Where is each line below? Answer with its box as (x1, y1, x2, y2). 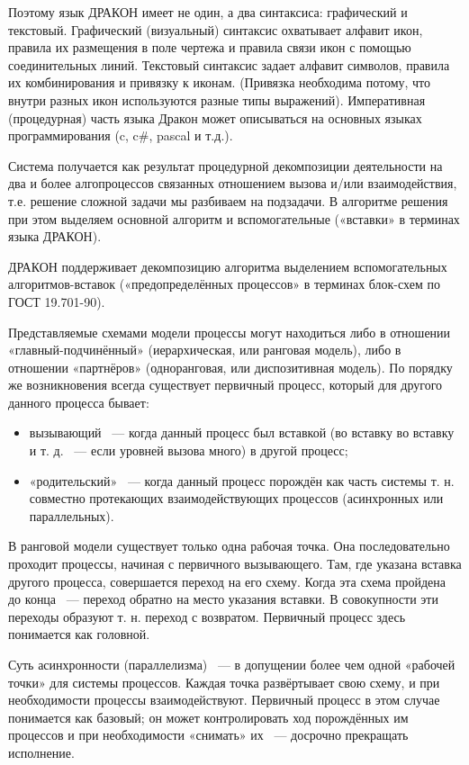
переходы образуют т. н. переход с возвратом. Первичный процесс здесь (8, 607, 406, 625)
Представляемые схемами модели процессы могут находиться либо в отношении (8, 322, 451, 341)
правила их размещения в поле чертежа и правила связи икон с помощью (8, 38, 411, 57)
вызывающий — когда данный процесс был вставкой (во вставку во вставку (29, 423, 455, 442)
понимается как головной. (8, 625, 150, 643)
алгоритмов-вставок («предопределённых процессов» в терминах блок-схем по (8, 274, 440, 293)
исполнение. (8, 742, 75, 761)
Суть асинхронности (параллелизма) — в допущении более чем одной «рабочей (8, 655, 455, 673)
